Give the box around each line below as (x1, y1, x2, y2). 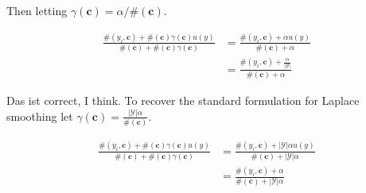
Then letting (6, 2, 68, 18)
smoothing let (6, 107, 73, 124)
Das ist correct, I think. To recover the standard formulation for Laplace (6, 91, 360, 108)
